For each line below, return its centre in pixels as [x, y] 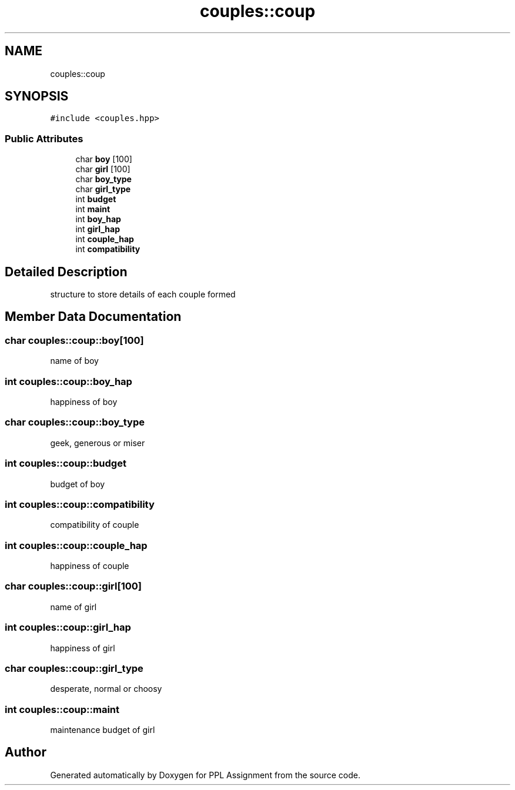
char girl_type [103, 189]
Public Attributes [44, 138]
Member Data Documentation [93, 317]
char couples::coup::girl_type [74, 668]
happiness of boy [84, 402]
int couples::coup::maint [62, 709]
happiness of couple [90, 566]
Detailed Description [66, 272]
